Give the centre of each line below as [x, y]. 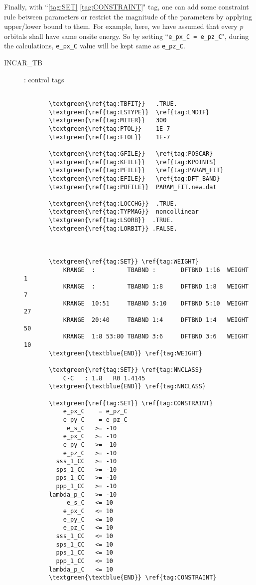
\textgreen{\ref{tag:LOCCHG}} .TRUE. [113, 203]
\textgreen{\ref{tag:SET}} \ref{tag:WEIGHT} [124, 262]
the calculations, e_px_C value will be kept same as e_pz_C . [95, 46]
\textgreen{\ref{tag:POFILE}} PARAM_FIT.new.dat [133, 187]
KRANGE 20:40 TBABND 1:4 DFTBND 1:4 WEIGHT [156, 320]
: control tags [44, 79]
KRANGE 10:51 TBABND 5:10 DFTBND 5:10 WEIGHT [156, 303]
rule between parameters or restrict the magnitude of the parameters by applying [128, 16]
